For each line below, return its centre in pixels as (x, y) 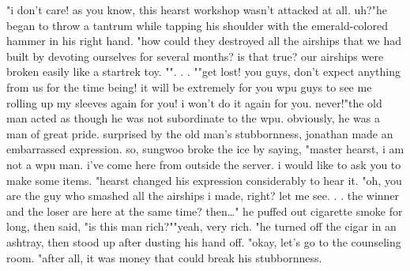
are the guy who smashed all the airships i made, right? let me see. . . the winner (203, 196)
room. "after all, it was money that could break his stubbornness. (164, 257)
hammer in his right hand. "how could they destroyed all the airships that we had (204, 41)
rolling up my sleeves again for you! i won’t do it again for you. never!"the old (194, 102)
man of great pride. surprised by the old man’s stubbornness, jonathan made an (200, 133)
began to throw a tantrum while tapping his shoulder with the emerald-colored (197, 25)
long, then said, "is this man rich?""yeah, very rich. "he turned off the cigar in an (201, 226)
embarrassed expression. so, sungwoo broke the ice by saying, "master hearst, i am (205, 149)
